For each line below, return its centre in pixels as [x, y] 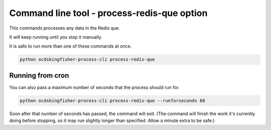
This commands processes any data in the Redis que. [64, 28]
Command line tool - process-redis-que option [108, 13]
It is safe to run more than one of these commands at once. [71, 46]
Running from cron [39, 75]
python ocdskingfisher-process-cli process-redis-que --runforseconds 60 [112, 100]
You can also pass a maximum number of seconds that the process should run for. [95, 87]
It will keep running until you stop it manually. [56, 37]
